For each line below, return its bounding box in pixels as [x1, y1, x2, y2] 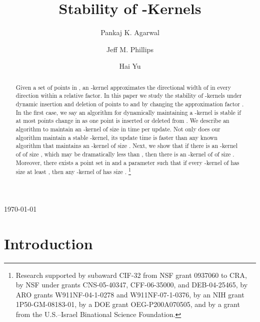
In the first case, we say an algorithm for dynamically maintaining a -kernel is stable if [15, 108, 241, 116]
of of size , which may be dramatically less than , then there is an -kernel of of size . [15, 149, 234, 158]
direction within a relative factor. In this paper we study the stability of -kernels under [15, 91, 242, 100]
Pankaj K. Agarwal [100, 27, 159, 38]
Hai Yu [119, 61, 141, 71]
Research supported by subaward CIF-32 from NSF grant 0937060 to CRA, [15, 269, 247, 280]
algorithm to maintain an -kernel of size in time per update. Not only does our [15, 124, 220, 133]
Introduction [4, 233, 93, 253]
